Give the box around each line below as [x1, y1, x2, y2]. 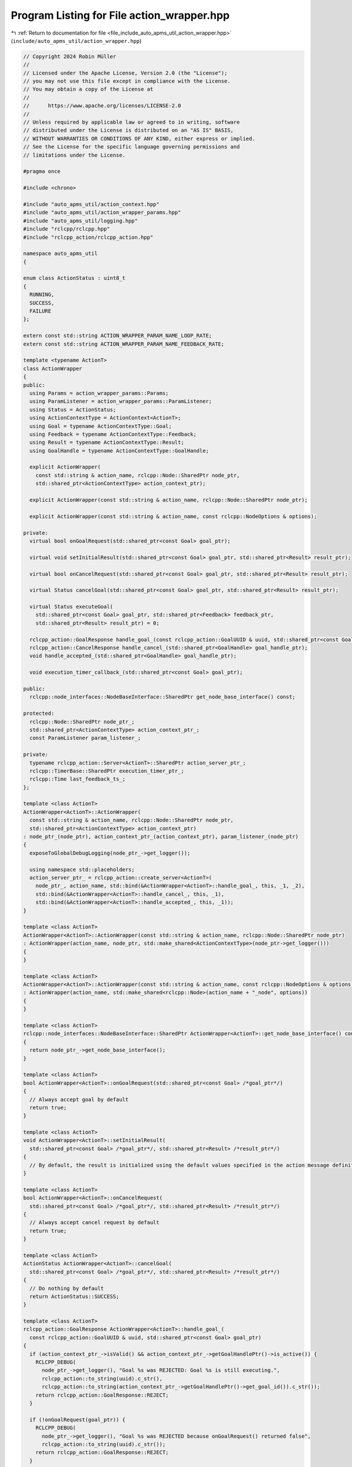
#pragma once [23, 168, 61, 175]
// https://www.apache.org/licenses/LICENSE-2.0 [23, 103, 181, 109]
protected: [23, 710, 55, 717]
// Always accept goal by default [29, 1096, 129, 1103]
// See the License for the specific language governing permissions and [23, 144, 240, 150]
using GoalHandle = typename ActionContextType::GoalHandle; [29, 447, 209, 454]
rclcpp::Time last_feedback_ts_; [29, 776, 126, 783]
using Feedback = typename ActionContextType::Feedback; [29, 431, 197, 437]
